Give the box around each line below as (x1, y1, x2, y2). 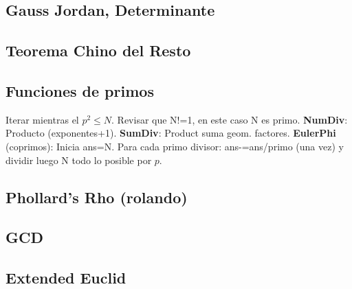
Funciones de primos (5, 80, 154, 101)
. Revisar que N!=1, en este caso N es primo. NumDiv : (111, 112, 348, 126)
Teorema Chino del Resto (5, 40, 191, 61)
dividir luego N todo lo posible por (5, 152, 152, 167)
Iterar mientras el (5, 112, 79, 126)
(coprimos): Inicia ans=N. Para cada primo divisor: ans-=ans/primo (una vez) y (5, 139, 344, 153)
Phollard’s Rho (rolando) (5, 186, 188, 207)
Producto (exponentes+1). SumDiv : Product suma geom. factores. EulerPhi (5, 126, 336, 140)
